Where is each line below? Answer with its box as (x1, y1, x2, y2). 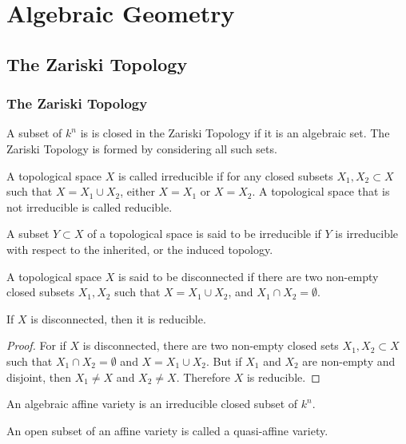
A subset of (6, 125, 62, 141)
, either (120, 183, 155, 200)
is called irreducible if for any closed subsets (117, 167, 333, 184)
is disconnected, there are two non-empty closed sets (82, 337, 339, 354)
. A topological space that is (252, 183, 390, 200)
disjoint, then (6, 368, 71, 385)
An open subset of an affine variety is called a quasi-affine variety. (6, 422, 328, 438)
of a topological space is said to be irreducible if (87, 225, 321, 242)
